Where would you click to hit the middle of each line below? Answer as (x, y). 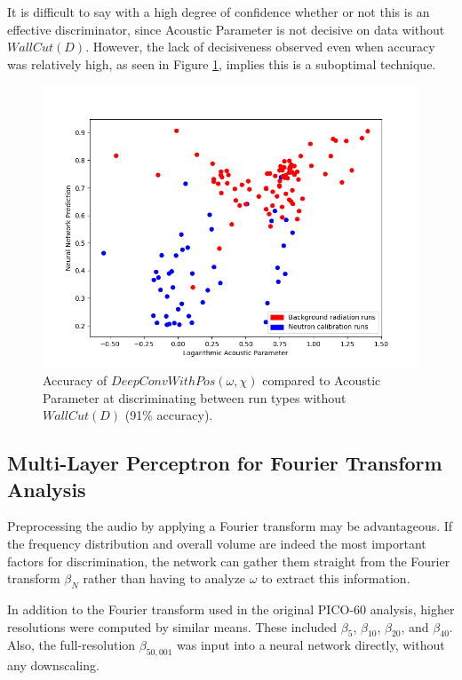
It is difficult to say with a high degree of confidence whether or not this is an (219, 12)
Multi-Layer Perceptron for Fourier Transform (225, 463)
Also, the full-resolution (72, 645)
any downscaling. (53, 665)
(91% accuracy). (169, 415)
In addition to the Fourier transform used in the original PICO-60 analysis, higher (231, 609)
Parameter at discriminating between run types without (195, 397)
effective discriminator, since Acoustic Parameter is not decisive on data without (226, 29)
